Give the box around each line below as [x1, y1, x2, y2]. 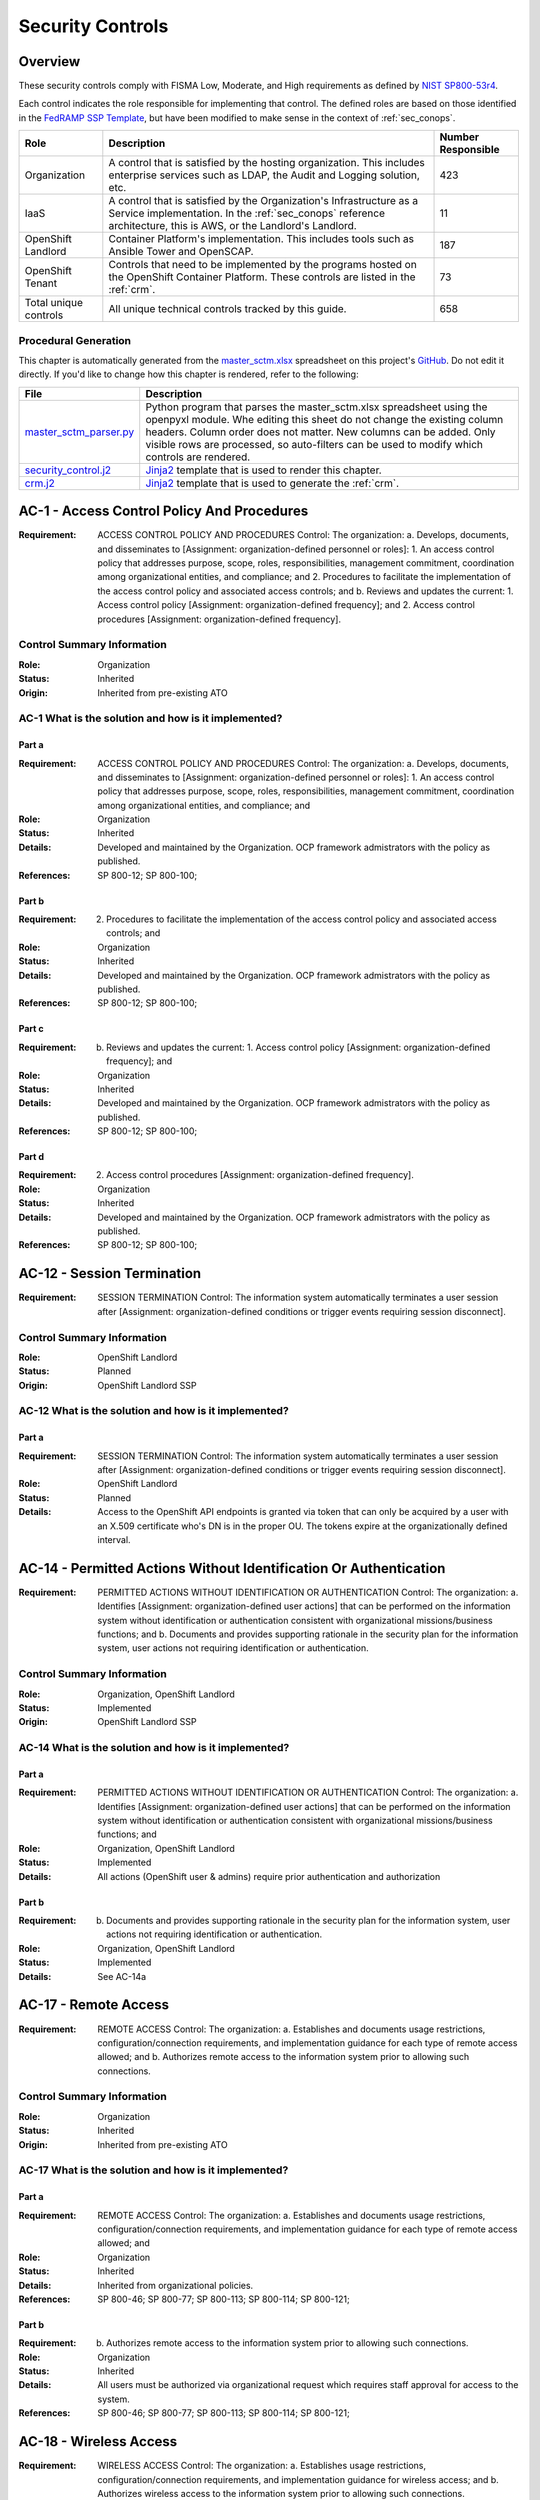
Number [439, 130, 480, 144]
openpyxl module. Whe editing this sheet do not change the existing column [145, 412, 504, 426]
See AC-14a [97, 1970, 147, 1982]
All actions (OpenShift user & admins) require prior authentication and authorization [97, 1870, 441, 1882]
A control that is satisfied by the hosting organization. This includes [108, 156, 425, 170]
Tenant [24, 276, 58, 290]
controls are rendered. [145, 450, 251, 464]
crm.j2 [24, 476, 55, 490]
